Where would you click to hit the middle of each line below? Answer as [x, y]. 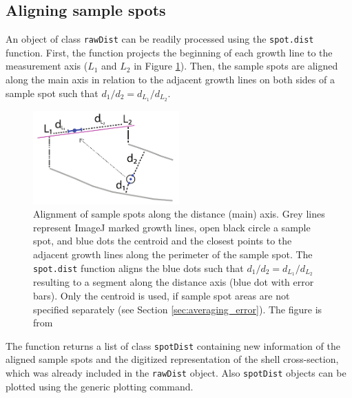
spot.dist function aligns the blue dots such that [138, 268]
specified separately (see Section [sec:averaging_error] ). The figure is [178, 309]
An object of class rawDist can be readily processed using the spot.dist [160, 39]
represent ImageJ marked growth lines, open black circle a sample [172, 227]
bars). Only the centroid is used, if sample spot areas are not [162, 295]
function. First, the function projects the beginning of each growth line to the [169, 52]
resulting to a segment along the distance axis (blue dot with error [174, 282]
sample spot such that [52, 93]
